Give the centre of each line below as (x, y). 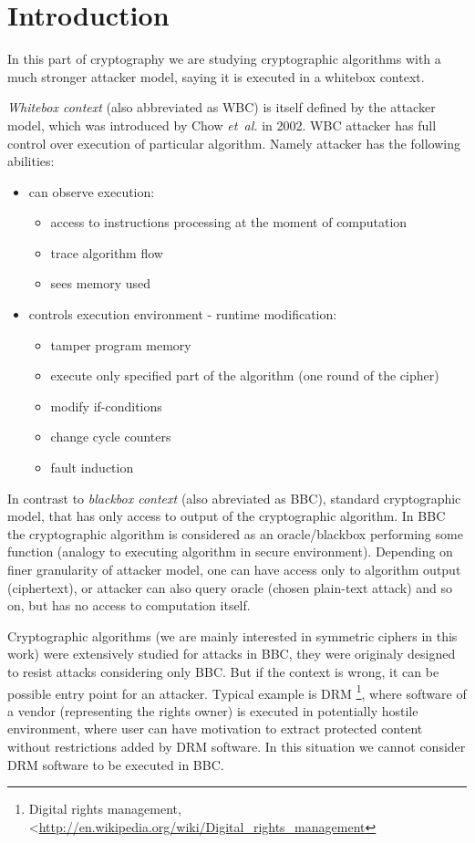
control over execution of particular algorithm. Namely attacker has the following (234, 143)
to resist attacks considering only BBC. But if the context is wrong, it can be (223, 671)
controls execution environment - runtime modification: (183, 314)
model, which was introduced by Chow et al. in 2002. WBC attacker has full (222, 125)
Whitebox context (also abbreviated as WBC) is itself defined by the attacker (222, 107)
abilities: (31, 161)
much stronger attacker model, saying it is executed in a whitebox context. (216, 76)
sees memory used (101, 283)
